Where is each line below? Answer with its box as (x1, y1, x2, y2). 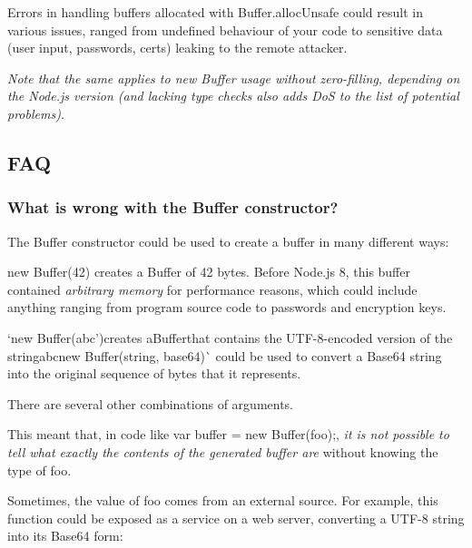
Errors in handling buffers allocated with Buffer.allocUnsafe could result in (7, 3, 423, 21)
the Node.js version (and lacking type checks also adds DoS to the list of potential (7, 86, 459, 105)
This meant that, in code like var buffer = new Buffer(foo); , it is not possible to (7, 425, 449, 444)
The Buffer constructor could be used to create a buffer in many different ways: (7, 231, 449, 250)
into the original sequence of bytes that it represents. (7, 364, 301, 383)
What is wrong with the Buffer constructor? (7, 196, 339, 219)
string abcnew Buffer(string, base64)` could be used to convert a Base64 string (7, 346, 442, 365)
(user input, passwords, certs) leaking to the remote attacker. (7, 38, 348, 57)
